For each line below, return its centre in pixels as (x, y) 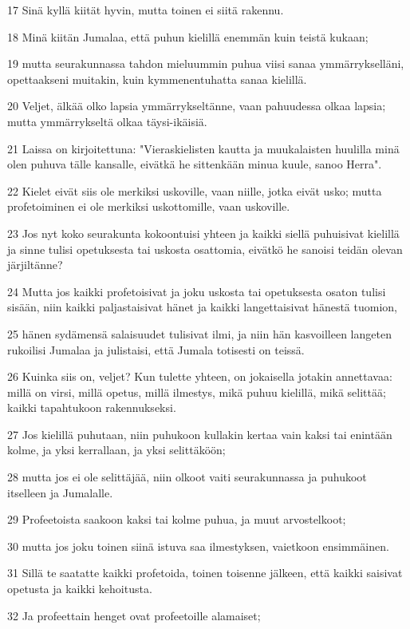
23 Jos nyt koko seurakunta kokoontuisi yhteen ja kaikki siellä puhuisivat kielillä (203, 233)
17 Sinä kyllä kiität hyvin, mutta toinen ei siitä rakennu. (146, 10)
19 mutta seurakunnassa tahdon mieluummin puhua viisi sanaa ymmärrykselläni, (206, 63)
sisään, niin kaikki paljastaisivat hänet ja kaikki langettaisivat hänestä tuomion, (202, 307)
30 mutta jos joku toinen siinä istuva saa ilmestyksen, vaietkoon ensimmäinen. (198, 546)
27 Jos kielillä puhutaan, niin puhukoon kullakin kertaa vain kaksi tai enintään (200, 434)
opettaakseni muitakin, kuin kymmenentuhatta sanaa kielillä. (157, 79)
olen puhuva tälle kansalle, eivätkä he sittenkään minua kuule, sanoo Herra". (195, 164)
